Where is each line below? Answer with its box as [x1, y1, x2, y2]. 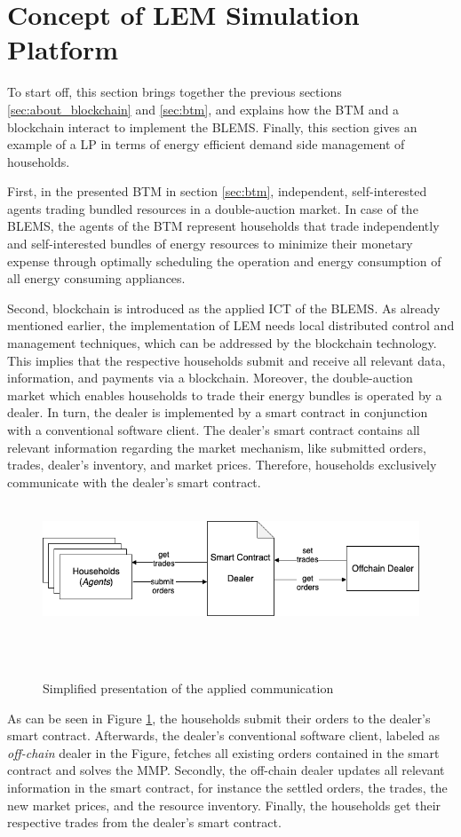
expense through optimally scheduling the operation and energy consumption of [7, 251, 441, 270]
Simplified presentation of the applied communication [43, 679, 334, 697]
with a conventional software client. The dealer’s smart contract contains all [7, 421, 420, 438]
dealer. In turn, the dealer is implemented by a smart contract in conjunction [7, 403, 428, 422]
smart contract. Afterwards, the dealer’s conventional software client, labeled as [7, 726, 441, 745]
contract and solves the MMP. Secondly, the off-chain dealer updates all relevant [7, 761, 445, 779]
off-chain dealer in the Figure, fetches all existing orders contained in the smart [7, 743, 440, 762]
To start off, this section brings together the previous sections [7, 83, 342, 101]
